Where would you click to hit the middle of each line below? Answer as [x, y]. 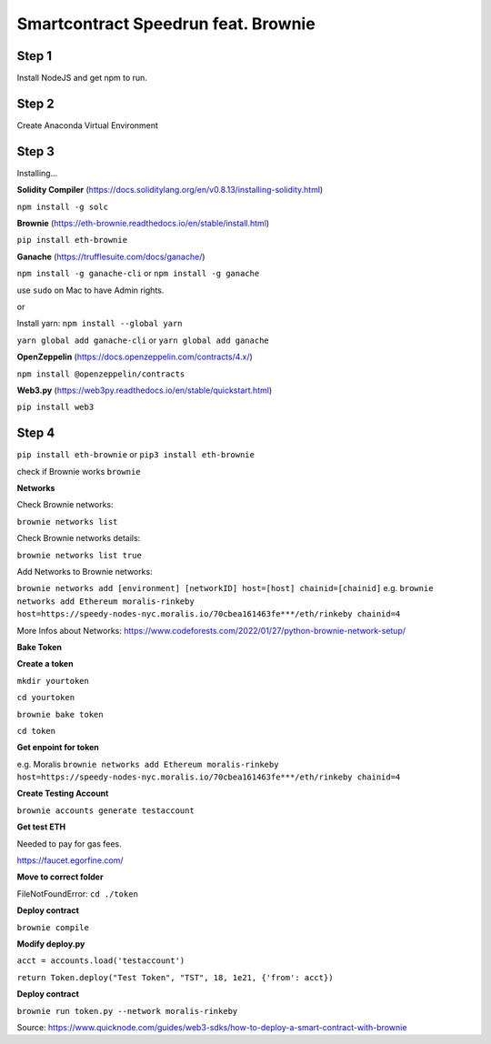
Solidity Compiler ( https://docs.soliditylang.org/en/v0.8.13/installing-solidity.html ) [170, 190]
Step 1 [35, 56]
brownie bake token [60, 714]
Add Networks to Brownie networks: [85, 571]
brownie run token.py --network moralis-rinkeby [127, 1011]
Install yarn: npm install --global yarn [100, 324]
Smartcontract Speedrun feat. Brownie [166, 24]
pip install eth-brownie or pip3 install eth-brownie [135, 455]
